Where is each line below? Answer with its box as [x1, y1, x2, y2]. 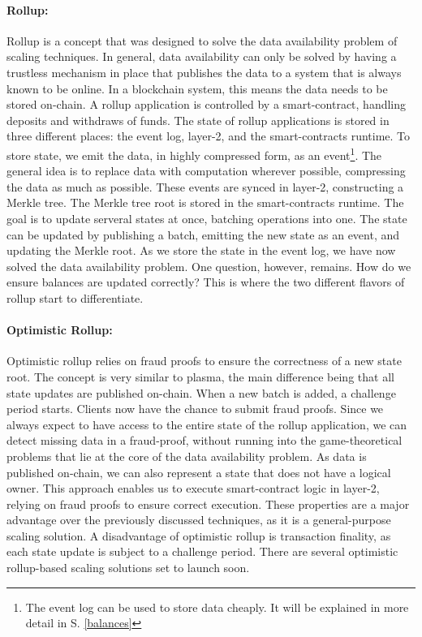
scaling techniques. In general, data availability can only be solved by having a [6, 48, 397, 65]
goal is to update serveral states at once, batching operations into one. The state [6, 209, 407, 226]
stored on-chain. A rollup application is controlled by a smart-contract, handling [6, 96, 407, 113]
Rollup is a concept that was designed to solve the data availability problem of [6, 32, 398, 49]
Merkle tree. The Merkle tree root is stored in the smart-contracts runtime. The [6, 194, 404, 211]
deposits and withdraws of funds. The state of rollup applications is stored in [6, 111, 390, 128]
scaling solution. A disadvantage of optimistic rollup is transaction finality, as [6, 527, 391, 544]
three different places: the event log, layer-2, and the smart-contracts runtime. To [6, 127, 411, 144]
